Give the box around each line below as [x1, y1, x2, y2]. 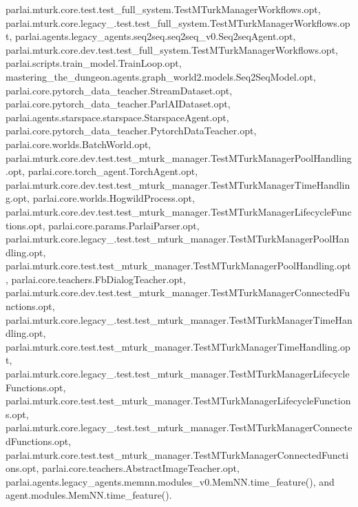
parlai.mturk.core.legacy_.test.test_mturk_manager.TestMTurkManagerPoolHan [6, 231, 350, 246]
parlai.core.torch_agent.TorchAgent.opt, [28, 164, 198, 178]
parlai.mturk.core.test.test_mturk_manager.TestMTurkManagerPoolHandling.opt [6, 258, 351, 273]
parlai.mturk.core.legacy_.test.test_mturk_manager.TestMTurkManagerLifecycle [6, 366, 350, 381]
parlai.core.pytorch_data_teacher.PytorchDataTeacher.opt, [6, 123, 257, 138]
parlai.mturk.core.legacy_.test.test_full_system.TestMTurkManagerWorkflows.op [6, 15, 350, 30]
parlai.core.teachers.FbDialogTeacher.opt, [11, 271, 186, 286]
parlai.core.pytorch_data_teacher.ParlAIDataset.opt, [6, 96, 231, 111]
